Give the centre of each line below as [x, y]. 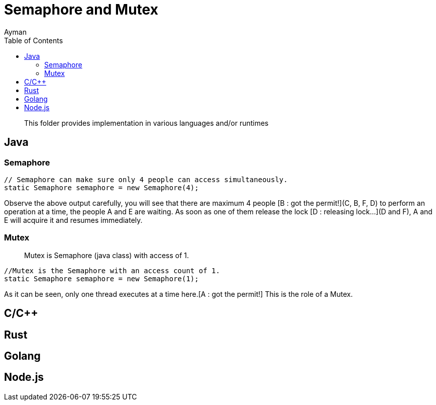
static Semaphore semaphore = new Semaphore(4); [101, 187]
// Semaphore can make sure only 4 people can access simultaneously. [146, 179]
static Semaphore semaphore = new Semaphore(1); [101, 278]
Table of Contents [34, 40]
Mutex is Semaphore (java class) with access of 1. [107, 255]
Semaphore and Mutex [81, 10]
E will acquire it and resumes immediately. [73, 220]
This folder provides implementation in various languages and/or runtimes [146, 123]
